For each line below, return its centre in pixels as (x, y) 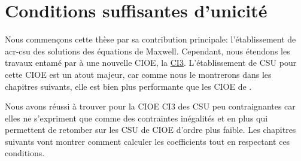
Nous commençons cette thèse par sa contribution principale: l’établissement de (150, 39)
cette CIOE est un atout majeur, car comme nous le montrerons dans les (138, 74)
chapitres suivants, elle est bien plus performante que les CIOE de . (128, 86)
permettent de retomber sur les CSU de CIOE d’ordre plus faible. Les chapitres (150, 130)
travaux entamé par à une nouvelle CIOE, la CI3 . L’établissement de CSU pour (151, 63)
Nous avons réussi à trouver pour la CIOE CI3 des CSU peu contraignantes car (150, 106)
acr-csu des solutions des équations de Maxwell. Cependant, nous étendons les (148, 51)
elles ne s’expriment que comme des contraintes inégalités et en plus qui (136, 118)
